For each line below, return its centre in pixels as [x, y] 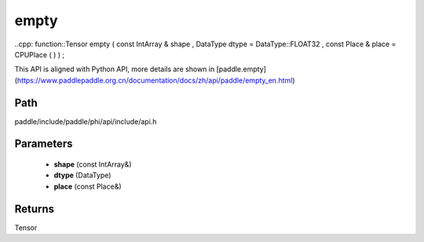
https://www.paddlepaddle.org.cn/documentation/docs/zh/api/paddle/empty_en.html [155, 80]
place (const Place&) [88, 186]
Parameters [44, 144]
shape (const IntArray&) [93, 164]
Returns [35, 209]
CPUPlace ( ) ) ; [40, 54]
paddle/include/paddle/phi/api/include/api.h [86, 121]
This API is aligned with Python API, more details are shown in [115, 69]
